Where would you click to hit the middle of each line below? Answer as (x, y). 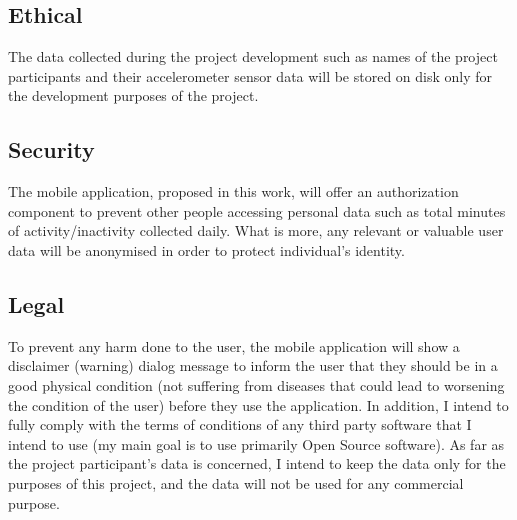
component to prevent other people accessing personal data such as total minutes (257, 210)
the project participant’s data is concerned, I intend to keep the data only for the (257, 463)
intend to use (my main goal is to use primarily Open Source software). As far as (256, 443)
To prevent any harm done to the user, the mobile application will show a (234, 345)
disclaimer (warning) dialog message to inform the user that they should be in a (253, 365)
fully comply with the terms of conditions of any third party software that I (240, 424)
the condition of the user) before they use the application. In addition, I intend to (258, 404)
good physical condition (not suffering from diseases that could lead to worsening (256, 384)
